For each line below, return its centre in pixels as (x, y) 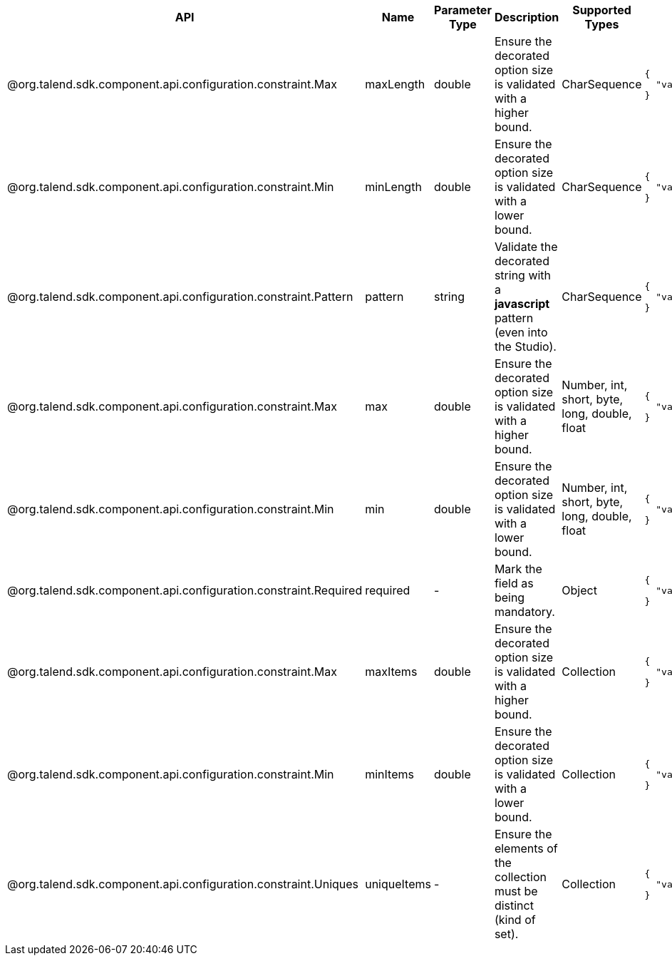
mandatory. (524, 612)
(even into (521, 332)
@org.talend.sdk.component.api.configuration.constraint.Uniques (183, 884)
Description (527, 17)
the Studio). (525, 346)
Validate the (526, 247)
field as (514, 583)
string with (523, 275)
